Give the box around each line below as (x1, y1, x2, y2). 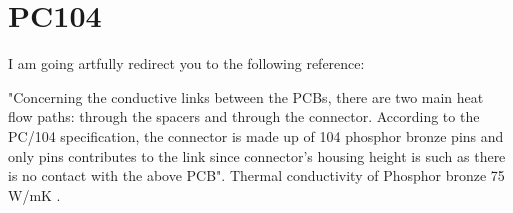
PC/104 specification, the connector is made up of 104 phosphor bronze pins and (8, 125, 504, 146)
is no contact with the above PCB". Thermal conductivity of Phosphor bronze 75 (8, 165, 505, 186)
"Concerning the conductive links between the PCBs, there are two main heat (8, 86, 484, 107)
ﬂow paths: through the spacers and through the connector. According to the (8, 106, 480, 127)
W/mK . (8, 184, 61, 205)
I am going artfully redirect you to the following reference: (8, 53, 365, 74)
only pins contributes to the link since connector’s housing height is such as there (8, 145, 506, 166)
